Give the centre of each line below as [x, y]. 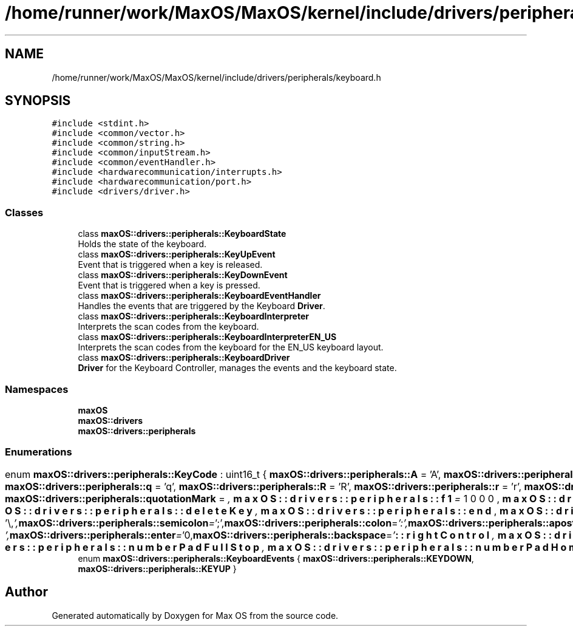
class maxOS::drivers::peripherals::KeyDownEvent [183, 275]
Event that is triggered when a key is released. [170, 265]
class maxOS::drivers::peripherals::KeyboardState [182, 234]
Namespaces [37, 389]
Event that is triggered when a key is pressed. [169, 285]
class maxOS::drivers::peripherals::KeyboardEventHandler [199, 296]
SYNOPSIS [38, 101]
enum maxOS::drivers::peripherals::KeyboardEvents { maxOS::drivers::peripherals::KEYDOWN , [276, 558]
